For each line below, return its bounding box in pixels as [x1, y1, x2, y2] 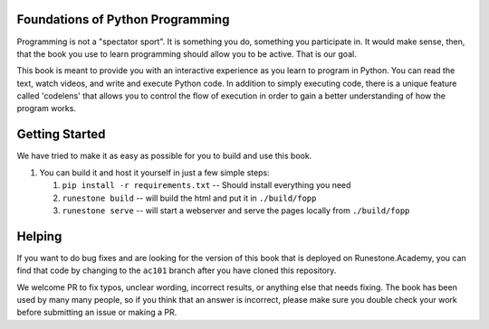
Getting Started [16, 127, 106, 142]
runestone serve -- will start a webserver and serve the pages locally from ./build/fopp [62, 204, 410, 216]
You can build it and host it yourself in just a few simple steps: [39, 167, 271, 178]
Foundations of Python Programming [16, 12, 230, 27]
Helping [16, 229, 62, 244]
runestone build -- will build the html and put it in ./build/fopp [62, 193, 317, 203]
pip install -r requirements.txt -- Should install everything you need [62, 180, 351, 191]
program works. [16, 103, 77, 114]
